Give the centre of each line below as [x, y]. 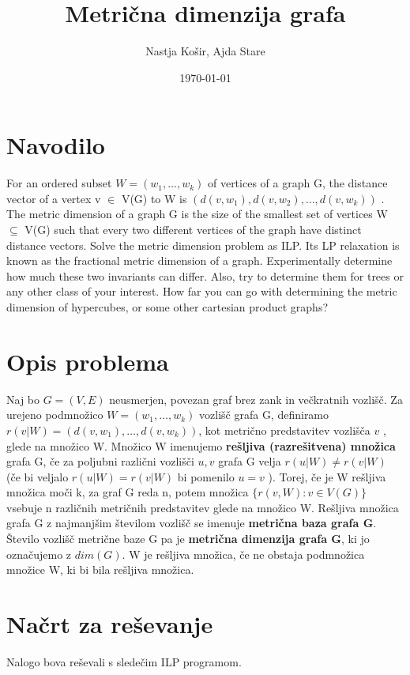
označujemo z [39, 554]
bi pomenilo [206, 476]
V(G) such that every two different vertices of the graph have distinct [193, 230]
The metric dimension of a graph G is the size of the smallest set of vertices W [197, 214]
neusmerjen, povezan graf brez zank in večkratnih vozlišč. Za [256, 399]
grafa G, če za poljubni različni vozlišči [100, 461]
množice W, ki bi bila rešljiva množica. [100, 569]
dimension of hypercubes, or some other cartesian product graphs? [167, 307]
